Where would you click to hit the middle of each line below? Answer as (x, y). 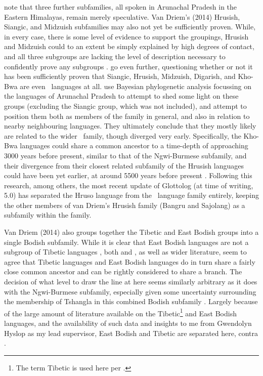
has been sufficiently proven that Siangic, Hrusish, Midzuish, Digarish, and (120, 76)
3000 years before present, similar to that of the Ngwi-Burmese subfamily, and (125, 155)
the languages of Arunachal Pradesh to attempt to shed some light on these (121, 96)
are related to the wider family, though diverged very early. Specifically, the (123, 135)
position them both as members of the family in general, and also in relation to (127, 116)
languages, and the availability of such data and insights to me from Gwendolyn (128, 323)
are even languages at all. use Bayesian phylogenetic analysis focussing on (136, 86)
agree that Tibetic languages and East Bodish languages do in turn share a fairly (130, 261)
